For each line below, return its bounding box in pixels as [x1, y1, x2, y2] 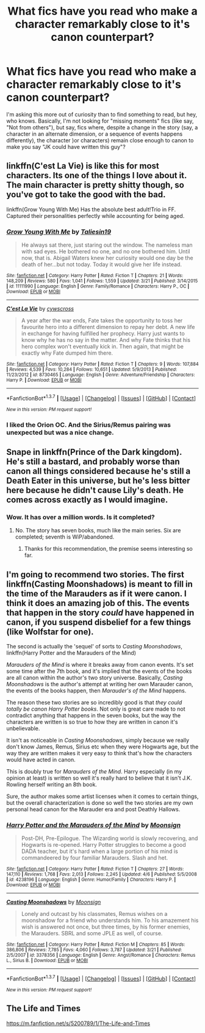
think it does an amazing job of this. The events [6, 598, 190, 608]
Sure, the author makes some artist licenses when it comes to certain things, [6, 792, 199, 800]
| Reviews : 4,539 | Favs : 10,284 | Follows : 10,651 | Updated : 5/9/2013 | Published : [6, 366, 178, 373]
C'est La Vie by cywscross [6, 305, 74, 313]
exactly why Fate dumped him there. [21, 349, 113, 357]
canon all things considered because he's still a [6, 466, 191, 477]
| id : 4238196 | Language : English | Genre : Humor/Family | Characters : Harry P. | [6, 877, 176, 883]
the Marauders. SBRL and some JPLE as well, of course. [21, 930, 163, 937]
